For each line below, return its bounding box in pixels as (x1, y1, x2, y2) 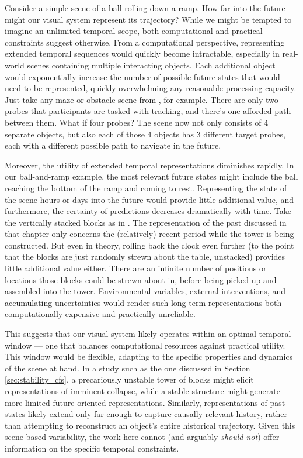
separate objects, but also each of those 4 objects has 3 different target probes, (5, 128, 285, 140)
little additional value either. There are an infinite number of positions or (5, 262, 267, 274)
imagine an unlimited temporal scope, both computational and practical (5, 25, 263, 37)
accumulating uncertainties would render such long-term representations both (5, 296, 282, 308)
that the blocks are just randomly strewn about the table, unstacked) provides (5, 250, 285, 263)
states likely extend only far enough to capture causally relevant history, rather (5, 408, 287, 420)
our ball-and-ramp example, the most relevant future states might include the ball (5, 170, 298, 182)
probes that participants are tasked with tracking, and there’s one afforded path (5, 105, 291, 117)
